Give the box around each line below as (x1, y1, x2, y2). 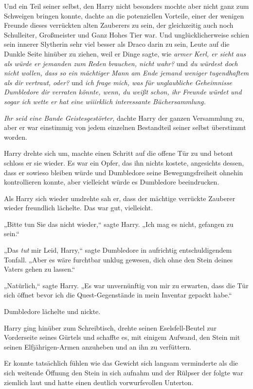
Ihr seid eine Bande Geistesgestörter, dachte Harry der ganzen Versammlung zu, (4, 112, 244, 123)
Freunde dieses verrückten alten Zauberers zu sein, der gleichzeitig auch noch (4, 20, 234, 30)
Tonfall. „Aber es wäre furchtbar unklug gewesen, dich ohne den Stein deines (4, 254, 233, 264)
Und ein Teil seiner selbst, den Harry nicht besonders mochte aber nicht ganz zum (4, 1, 249, 11)
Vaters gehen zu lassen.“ (4, 264, 75, 274)
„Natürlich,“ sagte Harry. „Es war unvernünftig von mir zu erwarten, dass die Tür (4, 280, 249, 290)
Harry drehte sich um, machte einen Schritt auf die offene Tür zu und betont (4, 148, 233, 158)
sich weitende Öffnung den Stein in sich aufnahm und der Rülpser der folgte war (4, 368, 243, 377)
